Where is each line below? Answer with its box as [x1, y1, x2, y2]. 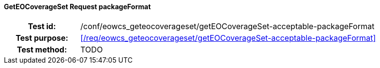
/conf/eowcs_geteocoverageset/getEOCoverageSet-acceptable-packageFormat [80, 21, 375, 31]
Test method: [17, 44, 67, 54]
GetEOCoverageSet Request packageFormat [4, 2, 151, 11]
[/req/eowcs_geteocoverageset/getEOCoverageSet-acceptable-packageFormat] [80, 33, 376, 43]
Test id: [28, 21, 56, 31]
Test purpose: [16, 33, 69, 43]
